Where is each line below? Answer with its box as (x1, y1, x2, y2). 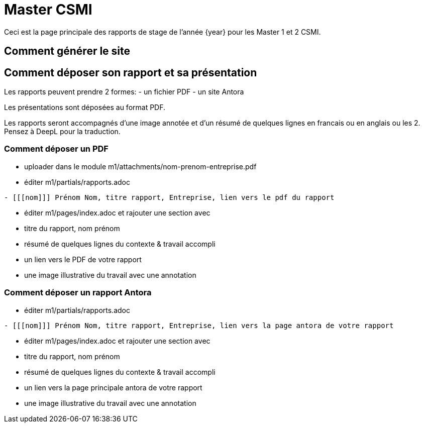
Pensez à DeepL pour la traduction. (4, 127, 121, 136)
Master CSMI (4, 1, 92, 18)
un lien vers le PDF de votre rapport (24, 255, 142, 264)
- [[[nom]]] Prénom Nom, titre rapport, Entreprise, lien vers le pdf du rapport (4, 193, 335, 201)
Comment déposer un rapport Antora (4, 287, 152, 298)
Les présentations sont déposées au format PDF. (4, 103, 166, 112)
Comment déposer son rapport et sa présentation (4, 66, 257, 79)
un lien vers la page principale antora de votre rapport (24, 383, 202, 392)
